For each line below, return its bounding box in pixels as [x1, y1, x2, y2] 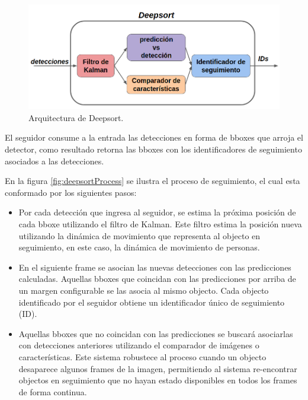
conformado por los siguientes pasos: [5, 186, 137, 198]
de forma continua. [18, 385, 87, 398]
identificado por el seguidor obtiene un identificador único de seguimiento [18, 296, 285, 308]
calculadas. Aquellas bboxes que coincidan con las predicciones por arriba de [18, 272, 296, 285]
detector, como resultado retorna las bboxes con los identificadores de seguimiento [5, 143, 302, 155]
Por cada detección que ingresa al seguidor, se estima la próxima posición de [18, 206, 296, 218]
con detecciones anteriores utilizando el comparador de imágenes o [18, 339, 259, 351]
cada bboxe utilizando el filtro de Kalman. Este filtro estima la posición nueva [18, 218, 302, 230]
